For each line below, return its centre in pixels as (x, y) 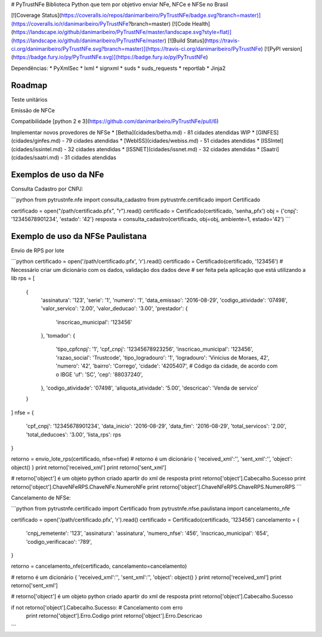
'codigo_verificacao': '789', (59, 541)
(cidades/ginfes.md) (36, 141)
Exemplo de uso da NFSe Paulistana (79, 236)
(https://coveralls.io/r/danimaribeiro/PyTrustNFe (70, 23)
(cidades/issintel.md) (37, 149)
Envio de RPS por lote (38, 250)
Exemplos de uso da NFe (58, 174)
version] (292, 48)
